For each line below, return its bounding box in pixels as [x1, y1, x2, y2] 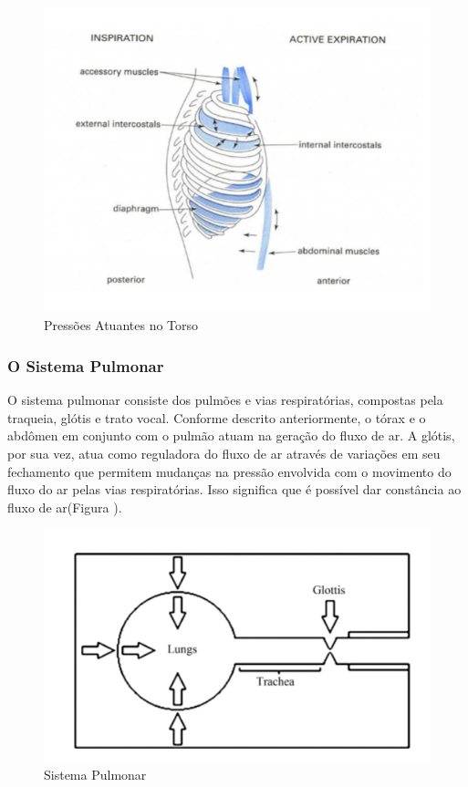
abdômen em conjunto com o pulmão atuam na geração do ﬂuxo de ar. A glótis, [7, 426, 455, 445]
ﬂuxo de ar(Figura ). [7, 497, 122, 516]
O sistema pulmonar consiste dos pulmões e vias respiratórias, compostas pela [7, 390, 443, 409]
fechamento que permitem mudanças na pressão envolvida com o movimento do [7, 461, 452, 481]
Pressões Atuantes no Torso [44, 316, 199, 335]
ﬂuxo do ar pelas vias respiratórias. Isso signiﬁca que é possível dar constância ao [7, 480, 462, 499]
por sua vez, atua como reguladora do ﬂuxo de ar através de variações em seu [7, 444, 441, 463]
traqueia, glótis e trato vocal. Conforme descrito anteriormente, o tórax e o [7, 408, 426, 427]
